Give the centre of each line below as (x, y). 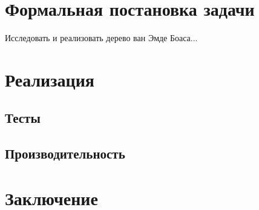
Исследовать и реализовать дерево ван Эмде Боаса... (101, 38)
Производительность (65, 153)
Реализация (50, 79)
